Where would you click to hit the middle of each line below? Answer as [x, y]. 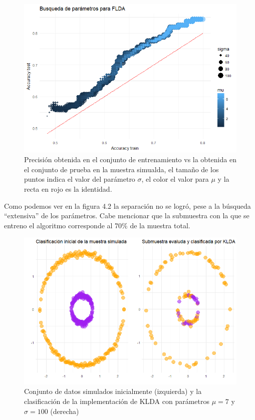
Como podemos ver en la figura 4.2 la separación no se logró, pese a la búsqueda [127, 205]
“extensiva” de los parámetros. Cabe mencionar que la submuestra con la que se [127, 216]
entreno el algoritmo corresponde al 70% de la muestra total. [97, 225]
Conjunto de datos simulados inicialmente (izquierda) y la [113, 391]
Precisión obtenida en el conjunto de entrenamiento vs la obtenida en [130, 159]
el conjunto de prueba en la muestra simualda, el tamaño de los [121, 169]
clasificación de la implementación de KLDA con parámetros [117, 401]
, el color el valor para [175, 179]
